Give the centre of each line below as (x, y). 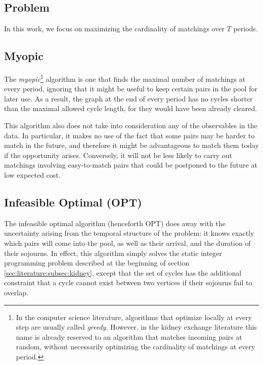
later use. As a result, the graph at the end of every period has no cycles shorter (128, 98)
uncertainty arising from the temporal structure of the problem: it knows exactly (129, 233)
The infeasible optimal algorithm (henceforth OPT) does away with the (115, 223)
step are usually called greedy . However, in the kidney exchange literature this (136, 327)
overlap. (16, 292)
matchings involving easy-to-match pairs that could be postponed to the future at (131, 165)
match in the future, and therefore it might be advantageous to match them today (131, 145)
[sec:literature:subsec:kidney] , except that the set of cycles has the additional (123, 272)
